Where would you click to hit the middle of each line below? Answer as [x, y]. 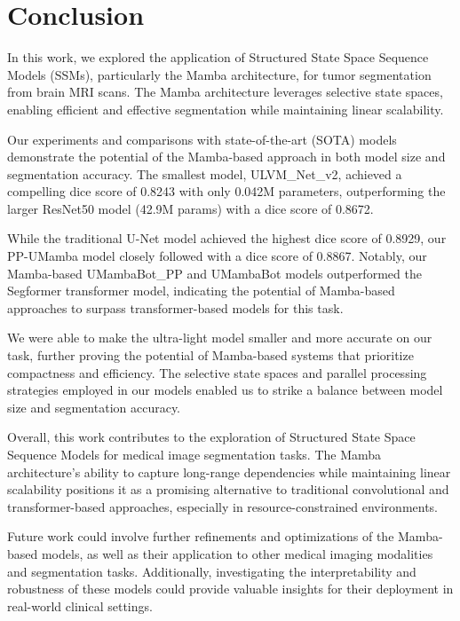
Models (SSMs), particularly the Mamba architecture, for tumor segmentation [219, 74]
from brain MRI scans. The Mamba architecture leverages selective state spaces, [225, 92]
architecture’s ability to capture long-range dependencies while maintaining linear [229, 472]
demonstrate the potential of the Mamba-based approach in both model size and [226, 157]
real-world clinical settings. [80, 605]
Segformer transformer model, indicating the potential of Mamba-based [201, 291]
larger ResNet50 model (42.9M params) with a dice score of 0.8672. [190, 208]
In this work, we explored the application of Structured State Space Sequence [218, 57]
